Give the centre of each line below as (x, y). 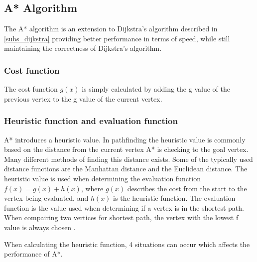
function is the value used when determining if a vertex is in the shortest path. (124, 207)
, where (92, 188)
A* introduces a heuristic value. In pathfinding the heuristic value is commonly (125, 139)
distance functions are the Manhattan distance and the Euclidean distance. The (126, 169)
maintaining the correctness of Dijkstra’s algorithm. (83, 48)
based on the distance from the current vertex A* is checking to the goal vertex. (126, 149)
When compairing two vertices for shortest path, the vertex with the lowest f (121, 217)
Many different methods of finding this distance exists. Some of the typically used (128, 159)
